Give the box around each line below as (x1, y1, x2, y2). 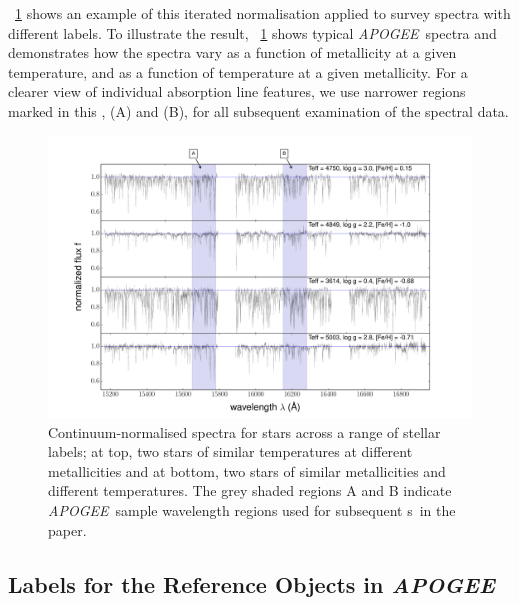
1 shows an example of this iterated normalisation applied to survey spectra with (15, 3, 511, 23)
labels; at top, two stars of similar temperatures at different (48, 441, 413, 462)
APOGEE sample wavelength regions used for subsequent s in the (48, 499, 456, 520)
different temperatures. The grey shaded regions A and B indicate (48, 480, 452, 501)
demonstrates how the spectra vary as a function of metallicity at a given (8, 42, 457, 63)
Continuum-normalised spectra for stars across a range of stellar (48, 421, 441, 442)
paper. (48, 519, 87, 540)
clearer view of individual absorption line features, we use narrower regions (8, 81, 466, 102)
